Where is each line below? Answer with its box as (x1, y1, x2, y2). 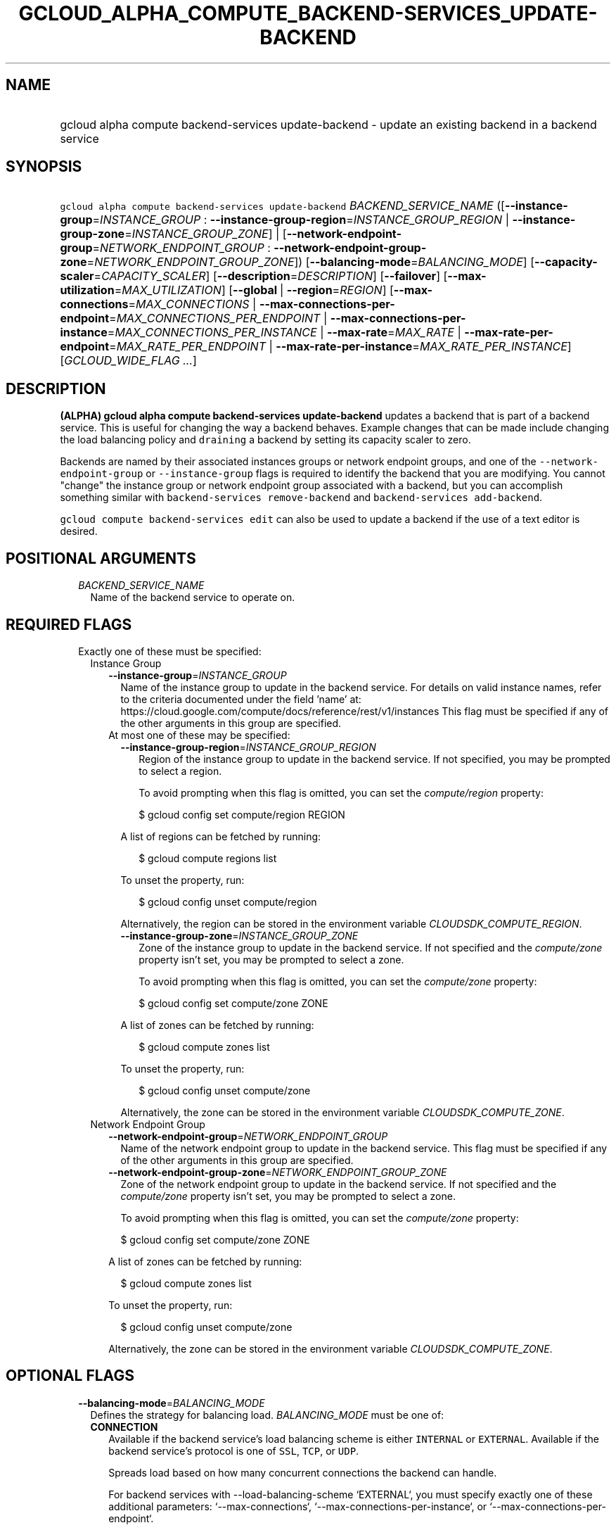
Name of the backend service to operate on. (90, 591, 295, 604)
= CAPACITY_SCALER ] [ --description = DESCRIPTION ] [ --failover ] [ (94, 269, 448, 284)
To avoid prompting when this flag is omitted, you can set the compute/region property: (139, 786, 544, 799)
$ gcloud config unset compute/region (139, 895, 317, 908)
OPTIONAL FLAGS (6, 1367, 134, 1385)
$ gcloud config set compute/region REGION (139, 808, 345, 821)
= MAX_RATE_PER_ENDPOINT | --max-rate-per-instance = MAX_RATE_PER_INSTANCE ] (109, 339, 572, 354)
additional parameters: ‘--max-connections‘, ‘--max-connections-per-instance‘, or (108, 1500, 487, 1512)
